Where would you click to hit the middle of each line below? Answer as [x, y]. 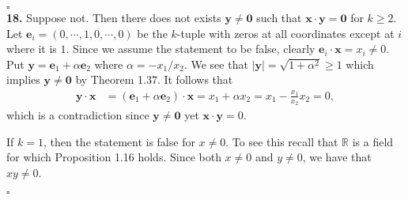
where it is [32, 49]
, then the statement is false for [119, 141]
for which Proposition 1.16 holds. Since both [114, 157]
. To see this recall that [282, 141]
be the [152, 33]
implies [23, 79]
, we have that [337, 157]
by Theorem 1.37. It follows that [154, 79]
